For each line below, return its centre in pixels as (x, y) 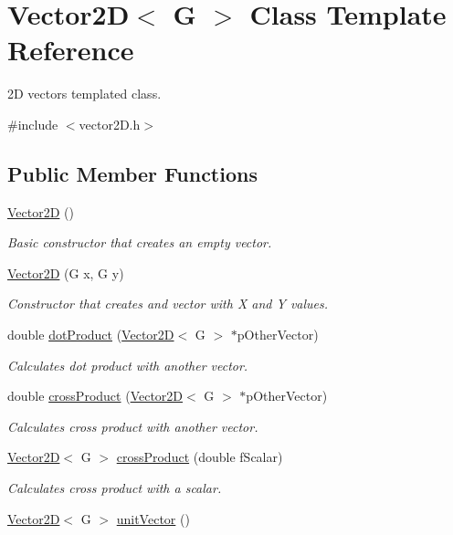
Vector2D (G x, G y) (66, 273)
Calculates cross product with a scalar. (115, 488)
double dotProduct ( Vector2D (91, 335)
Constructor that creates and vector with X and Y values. (168, 304)
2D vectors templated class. (84, 94)
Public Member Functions (132, 173)
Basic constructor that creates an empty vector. (140, 242)
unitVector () (153, 518)
